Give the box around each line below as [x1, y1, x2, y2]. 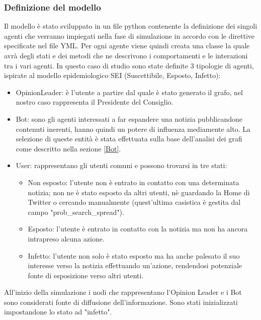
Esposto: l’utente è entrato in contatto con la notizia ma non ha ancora [28, 223, 248, 234]
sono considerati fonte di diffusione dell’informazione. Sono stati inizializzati [4, 296, 238, 307]
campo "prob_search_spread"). [28, 206, 124, 217]
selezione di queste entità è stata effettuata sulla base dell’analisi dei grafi [16, 133, 242, 144]
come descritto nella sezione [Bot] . [16, 143, 121, 153]
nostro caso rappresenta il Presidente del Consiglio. [16, 97, 173, 107]
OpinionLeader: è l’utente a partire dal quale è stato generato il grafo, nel [16, 87, 243, 97]
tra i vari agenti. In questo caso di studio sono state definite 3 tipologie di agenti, [4, 60, 254, 70]
